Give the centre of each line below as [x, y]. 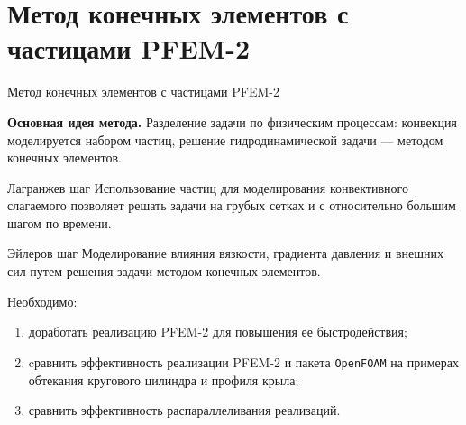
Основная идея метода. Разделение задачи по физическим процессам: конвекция [233, 121]
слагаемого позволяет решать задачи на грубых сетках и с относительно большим [232, 205]
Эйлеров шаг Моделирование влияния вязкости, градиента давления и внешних [225, 253]
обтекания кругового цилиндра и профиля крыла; [164, 379]
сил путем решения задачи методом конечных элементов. [164, 271]
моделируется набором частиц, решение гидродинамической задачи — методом [225, 139]
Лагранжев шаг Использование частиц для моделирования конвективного [208, 187]
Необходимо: [42, 301]
